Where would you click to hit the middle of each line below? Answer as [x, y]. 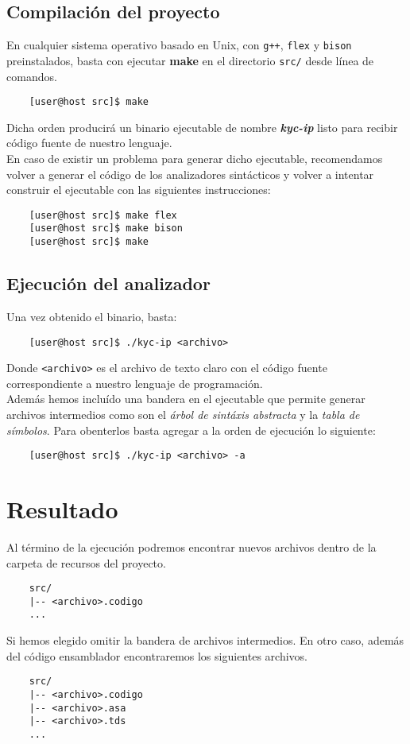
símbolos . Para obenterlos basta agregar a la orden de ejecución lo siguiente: [191, 430]
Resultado [62, 509]
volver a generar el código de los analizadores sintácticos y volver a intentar [190, 174]
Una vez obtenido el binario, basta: [92, 316]
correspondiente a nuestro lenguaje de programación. [135, 383]
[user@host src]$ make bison [106, 229]
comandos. [32, 76]
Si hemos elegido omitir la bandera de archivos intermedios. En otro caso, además [205, 640]
